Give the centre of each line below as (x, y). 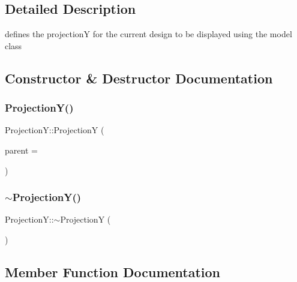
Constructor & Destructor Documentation (139, 78)
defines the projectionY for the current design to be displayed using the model (148, 34)
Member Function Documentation (113, 271)
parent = (21, 150)
